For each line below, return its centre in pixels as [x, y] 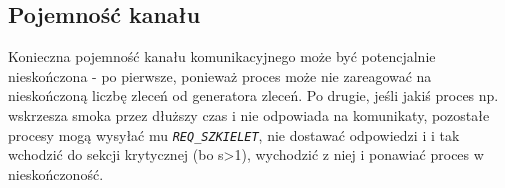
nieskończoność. [56, 173]
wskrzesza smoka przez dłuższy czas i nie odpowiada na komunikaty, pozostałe [249, 114]
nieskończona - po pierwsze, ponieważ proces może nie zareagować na [220, 75]
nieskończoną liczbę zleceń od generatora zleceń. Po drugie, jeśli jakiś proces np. [253, 95]
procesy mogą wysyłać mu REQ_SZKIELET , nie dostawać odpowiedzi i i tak [234, 134]
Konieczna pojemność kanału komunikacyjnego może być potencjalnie [222, 56]
